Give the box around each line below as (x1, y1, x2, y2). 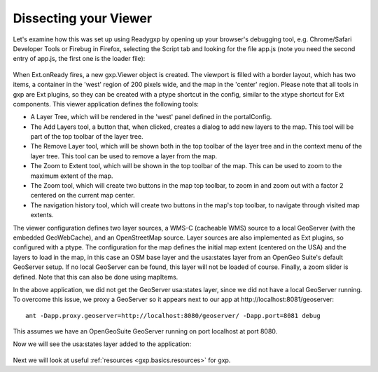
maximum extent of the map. (30, 172, 113, 180)
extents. (30, 211, 54, 219)
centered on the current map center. (30, 191, 136, 200)
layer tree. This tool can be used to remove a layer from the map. (30, 151, 218, 160)
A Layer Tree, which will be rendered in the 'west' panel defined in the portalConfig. (30, 113, 272, 121)
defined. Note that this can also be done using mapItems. (13, 273, 178, 281)
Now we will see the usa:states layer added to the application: (13, 340, 192, 348)
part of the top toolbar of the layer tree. (30, 132, 143, 141)
